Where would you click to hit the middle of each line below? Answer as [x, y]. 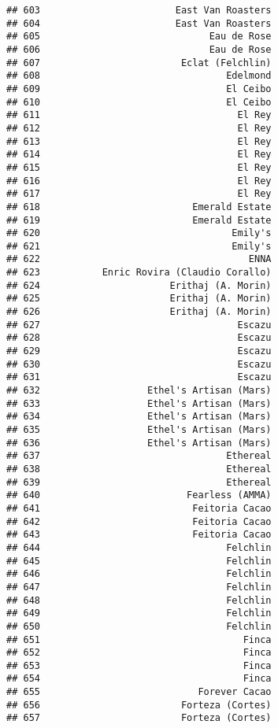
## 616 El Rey [139, 181]
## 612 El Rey [139, 128]
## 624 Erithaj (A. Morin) [139, 285]
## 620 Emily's [139, 233]
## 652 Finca [139, 653]
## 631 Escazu [139, 377]
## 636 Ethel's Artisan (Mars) [139, 443]
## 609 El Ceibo [139, 89]
